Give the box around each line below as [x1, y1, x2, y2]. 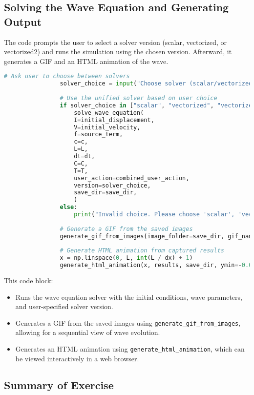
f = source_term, [74, 131, 123, 138]
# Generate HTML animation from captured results [60, 247, 225, 254]
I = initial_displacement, [74, 116, 154, 124]
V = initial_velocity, [74, 124, 141, 131]
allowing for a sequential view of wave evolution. [15, 327, 160, 337]
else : [60, 204, 78, 211]
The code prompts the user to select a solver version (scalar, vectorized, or [4, 37, 227, 47]
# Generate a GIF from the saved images [60, 225, 193, 232]
